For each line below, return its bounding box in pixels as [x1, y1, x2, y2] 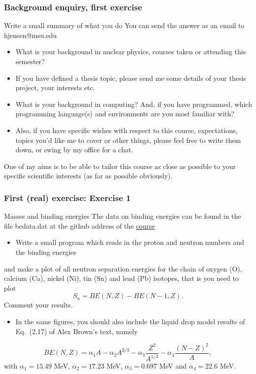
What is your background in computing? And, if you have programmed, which [15, 99, 252, 109]
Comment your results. [4, 300, 73, 310]
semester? [15, 56, 45, 66]
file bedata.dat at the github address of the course [4, 220, 155, 231]
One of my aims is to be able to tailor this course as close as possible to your [4, 161, 236, 171]
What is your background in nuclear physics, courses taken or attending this [15, 46, 246, 57]
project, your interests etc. [15, 82, 95, 93]
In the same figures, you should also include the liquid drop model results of [15, 316, 245, 326]
